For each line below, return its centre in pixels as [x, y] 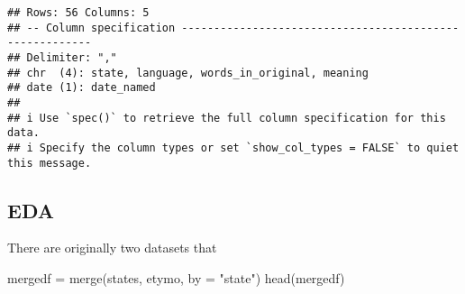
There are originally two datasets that [112, 248]
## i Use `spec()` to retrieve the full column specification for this [227, 118]
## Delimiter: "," [62, 57]
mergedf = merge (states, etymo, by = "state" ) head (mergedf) [176, 278]
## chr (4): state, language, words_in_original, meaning [188, 73]
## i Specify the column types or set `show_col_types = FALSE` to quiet [233, 147]
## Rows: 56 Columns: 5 [78, 13]
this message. [50, 163]
